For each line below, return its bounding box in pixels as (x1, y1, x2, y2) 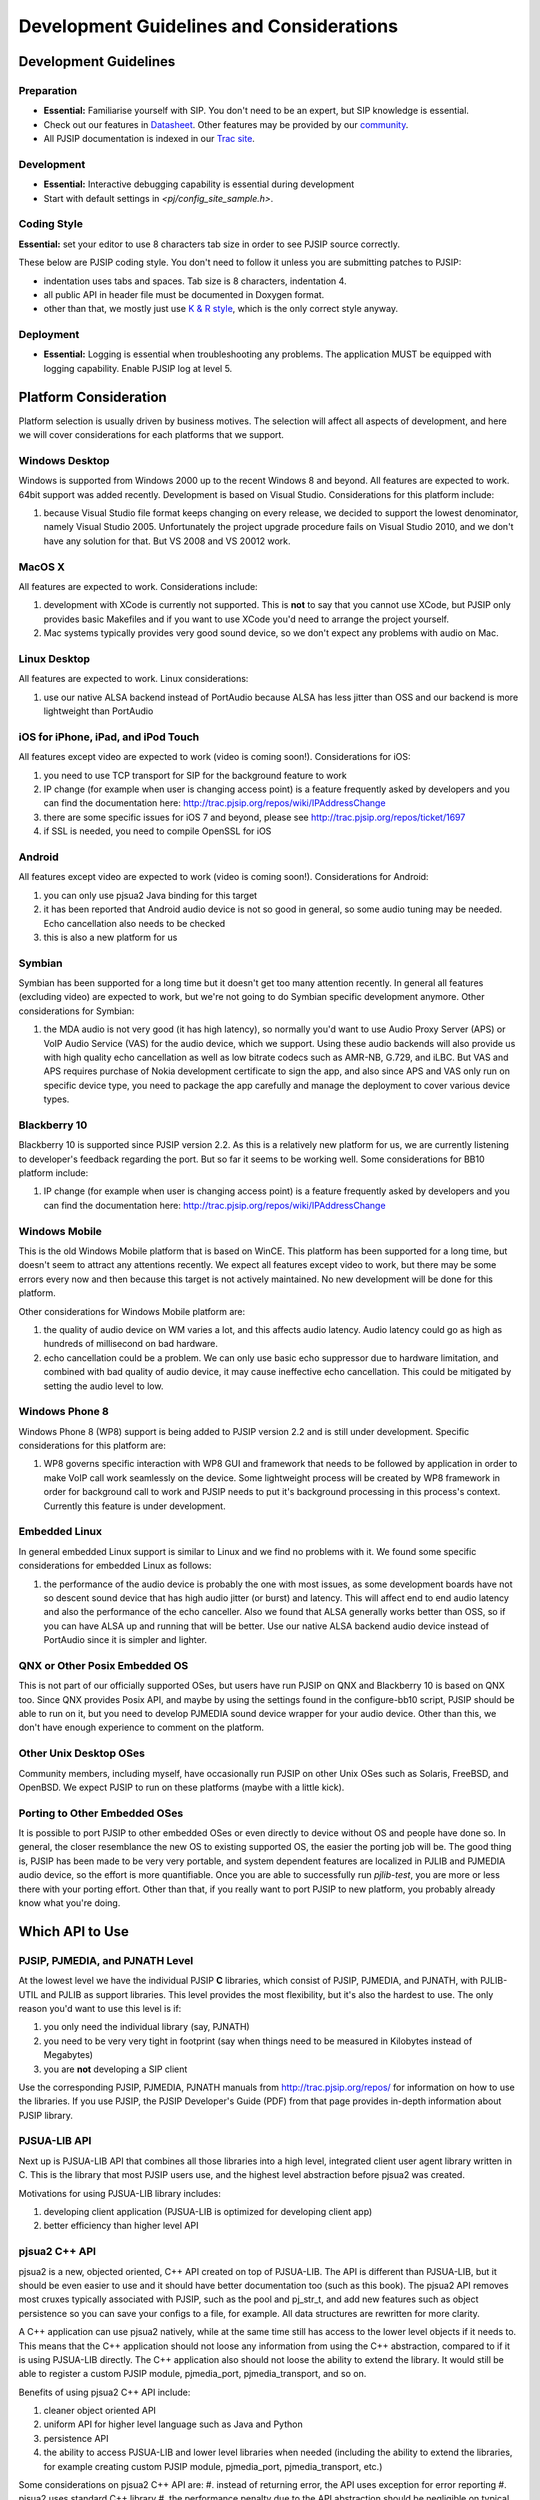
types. (43, 1093, 70, 1105)
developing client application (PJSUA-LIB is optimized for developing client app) (43, 2206, 373, 2218)
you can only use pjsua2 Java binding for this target (43, 889, 258, 901)
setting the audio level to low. (43, 1380, 164, 1392)
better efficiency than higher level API (43, 2220, 199, 2232)
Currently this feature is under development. (43, 1500, 226, 1512)
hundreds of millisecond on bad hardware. (43, 1338, 219, 1350)
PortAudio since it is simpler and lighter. (43, 1634, 208, 1646)
